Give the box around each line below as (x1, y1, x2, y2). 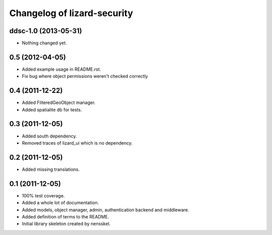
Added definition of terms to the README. (22, 213, 109, 219)
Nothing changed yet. (22, 40, 67, 46)
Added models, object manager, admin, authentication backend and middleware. (22, 206, 189, 213)
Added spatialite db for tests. (22, 106, 82, 112)
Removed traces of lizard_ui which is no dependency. (22, 140, 133, 146)
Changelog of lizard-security (9, 8, 133, 19)
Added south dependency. (22, 133, 78, 139)
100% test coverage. (22, 192, 65, 198)
